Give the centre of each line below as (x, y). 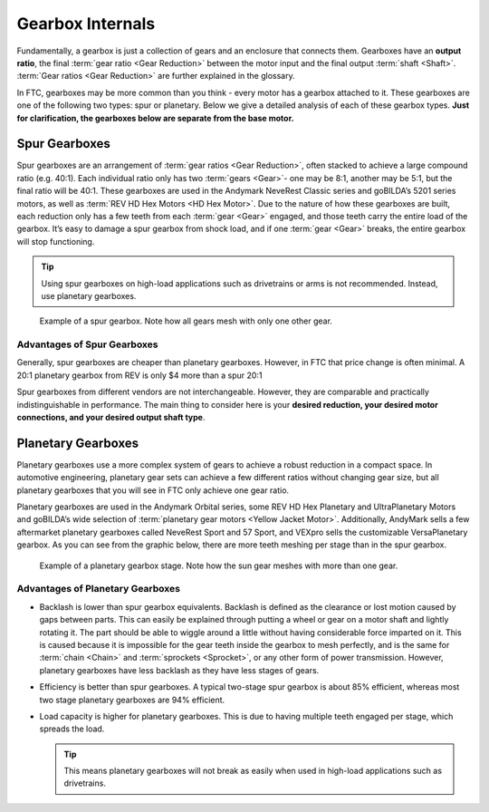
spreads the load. (72, 729)
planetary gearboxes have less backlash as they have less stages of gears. (179, 670)
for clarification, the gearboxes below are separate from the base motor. (155, 118)
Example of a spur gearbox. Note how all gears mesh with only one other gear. (186, 321)
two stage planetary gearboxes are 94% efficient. (132, 700)
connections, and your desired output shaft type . (111, 418)
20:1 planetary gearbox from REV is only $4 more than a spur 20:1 (139, 375)
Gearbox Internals (86, 24)
